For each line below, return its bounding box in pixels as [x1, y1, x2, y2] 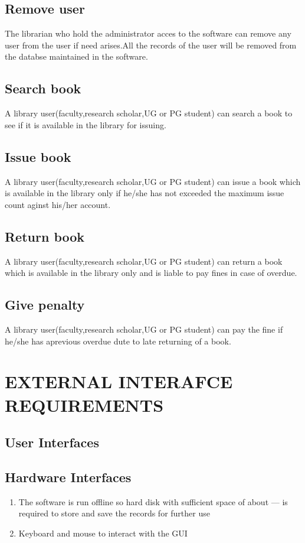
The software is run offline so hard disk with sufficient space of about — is [18, 495, 288, 508]
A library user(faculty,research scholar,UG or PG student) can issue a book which [5, 175, 301, 187]
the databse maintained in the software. [5, 50, 148, 63]
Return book [5, 227, 85, 245]
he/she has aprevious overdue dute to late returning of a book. [5, 334, 231, 347]
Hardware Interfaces [5, 467, 132, 486]
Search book [5, 79, 81, 97]
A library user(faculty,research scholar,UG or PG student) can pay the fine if [5, 323, 283, 335]
